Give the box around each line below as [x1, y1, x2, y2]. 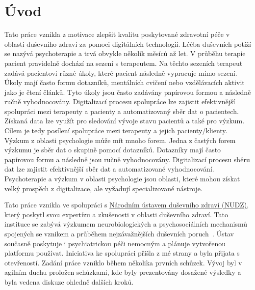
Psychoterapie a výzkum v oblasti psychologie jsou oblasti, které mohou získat [4, 174, 240, 184]
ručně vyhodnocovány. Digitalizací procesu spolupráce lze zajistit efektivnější [4, 96, 235, 107]
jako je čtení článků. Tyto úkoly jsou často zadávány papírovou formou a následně [4, 87, 251, 97]
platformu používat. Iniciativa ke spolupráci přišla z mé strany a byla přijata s [4, 248, 240, 258]
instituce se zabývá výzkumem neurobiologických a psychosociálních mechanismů [4, 219, 248, 229]
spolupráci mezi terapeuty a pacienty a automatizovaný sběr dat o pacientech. [4, 106, 239, 116]
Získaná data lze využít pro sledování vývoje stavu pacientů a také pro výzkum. [4, 116, 245, 126]
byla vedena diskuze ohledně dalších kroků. [4, 276, 134, 287]
